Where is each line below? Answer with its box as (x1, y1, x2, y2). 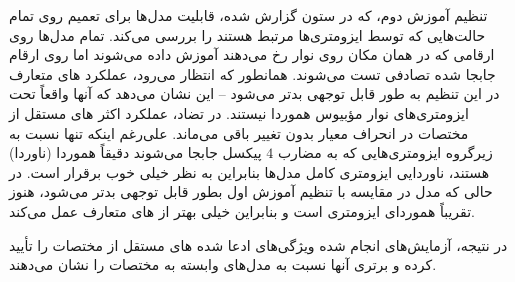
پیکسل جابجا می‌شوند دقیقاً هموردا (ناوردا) (9, 142, 262, 163)
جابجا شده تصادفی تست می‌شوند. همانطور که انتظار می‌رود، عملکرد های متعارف (9, 63, 496, 84)
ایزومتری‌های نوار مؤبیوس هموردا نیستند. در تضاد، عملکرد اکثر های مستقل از (9, 102, 469, 123)
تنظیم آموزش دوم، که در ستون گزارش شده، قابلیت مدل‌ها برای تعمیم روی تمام (9, 5, 488, 25)
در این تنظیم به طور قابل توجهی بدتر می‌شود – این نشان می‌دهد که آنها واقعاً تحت (9, 83, 500, 104)
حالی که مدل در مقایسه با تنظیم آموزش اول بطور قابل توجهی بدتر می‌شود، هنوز (9, 181, 493, 202)
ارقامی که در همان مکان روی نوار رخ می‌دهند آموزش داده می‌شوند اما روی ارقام (9, 44, 495, 65)
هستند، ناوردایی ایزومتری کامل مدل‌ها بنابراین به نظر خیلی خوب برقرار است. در (9, 161, 490, 182)
